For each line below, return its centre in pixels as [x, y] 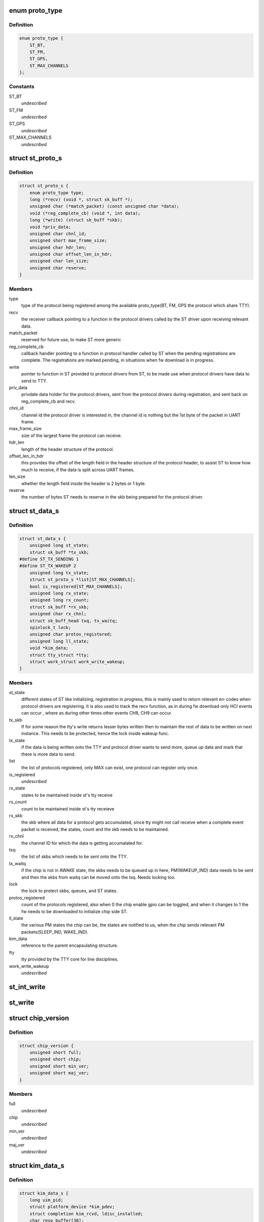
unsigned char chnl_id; [58, 234]
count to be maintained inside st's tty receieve [68, 808]
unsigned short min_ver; [59, 1066]
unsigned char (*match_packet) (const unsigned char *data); [104, 206]
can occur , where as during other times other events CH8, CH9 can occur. [97, 713]
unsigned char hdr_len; [58, 247]
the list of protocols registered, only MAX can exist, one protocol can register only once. [110, 768]
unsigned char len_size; [59, 261]
